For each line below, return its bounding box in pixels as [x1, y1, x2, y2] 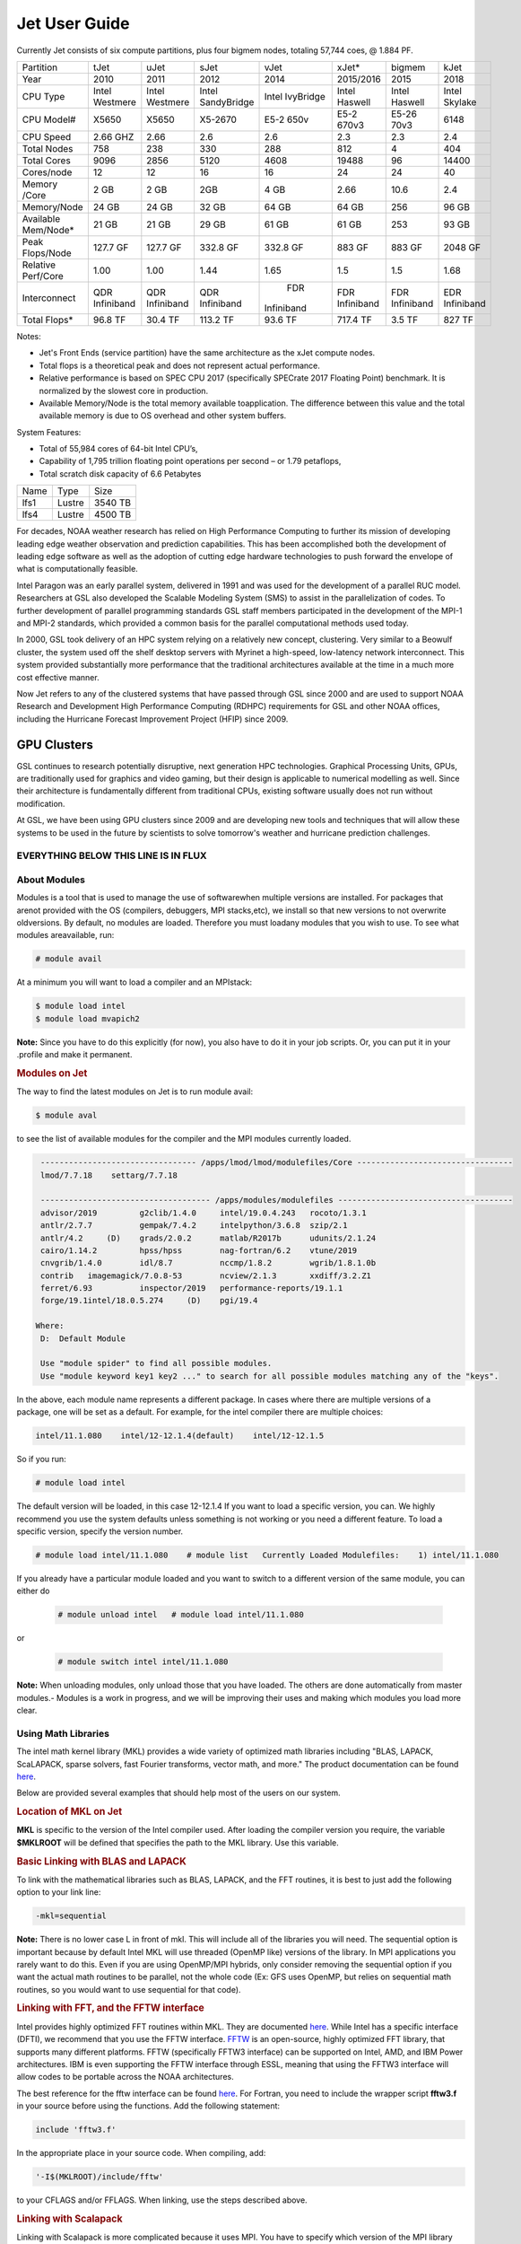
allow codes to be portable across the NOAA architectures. [16, 2072, 234, 2082]
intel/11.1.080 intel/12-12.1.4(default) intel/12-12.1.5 [35, 1431, 325, 1441]
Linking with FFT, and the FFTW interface [16, 2002, 205, 2014]
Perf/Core [22, 269, 65, 282]
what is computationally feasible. [16, 564, 138, 574]
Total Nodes [22, 142, 74, 154]
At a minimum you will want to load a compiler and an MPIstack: [16, 977, 253, 987]
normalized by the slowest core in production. [39, 385, 209, 396]
